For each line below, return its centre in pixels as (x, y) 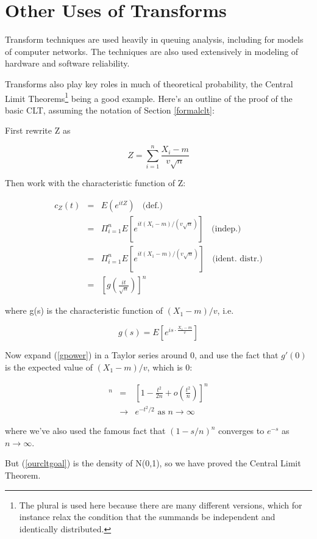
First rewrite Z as (38, 130)
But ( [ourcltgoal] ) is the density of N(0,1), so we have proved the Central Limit (153, 463)
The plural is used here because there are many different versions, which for (161, 505)
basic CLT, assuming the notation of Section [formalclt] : (110, 110)
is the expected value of (49, 367)
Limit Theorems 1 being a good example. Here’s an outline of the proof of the (149, 97)
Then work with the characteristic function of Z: (95, 183)
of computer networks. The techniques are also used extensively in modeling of (152, 51)
